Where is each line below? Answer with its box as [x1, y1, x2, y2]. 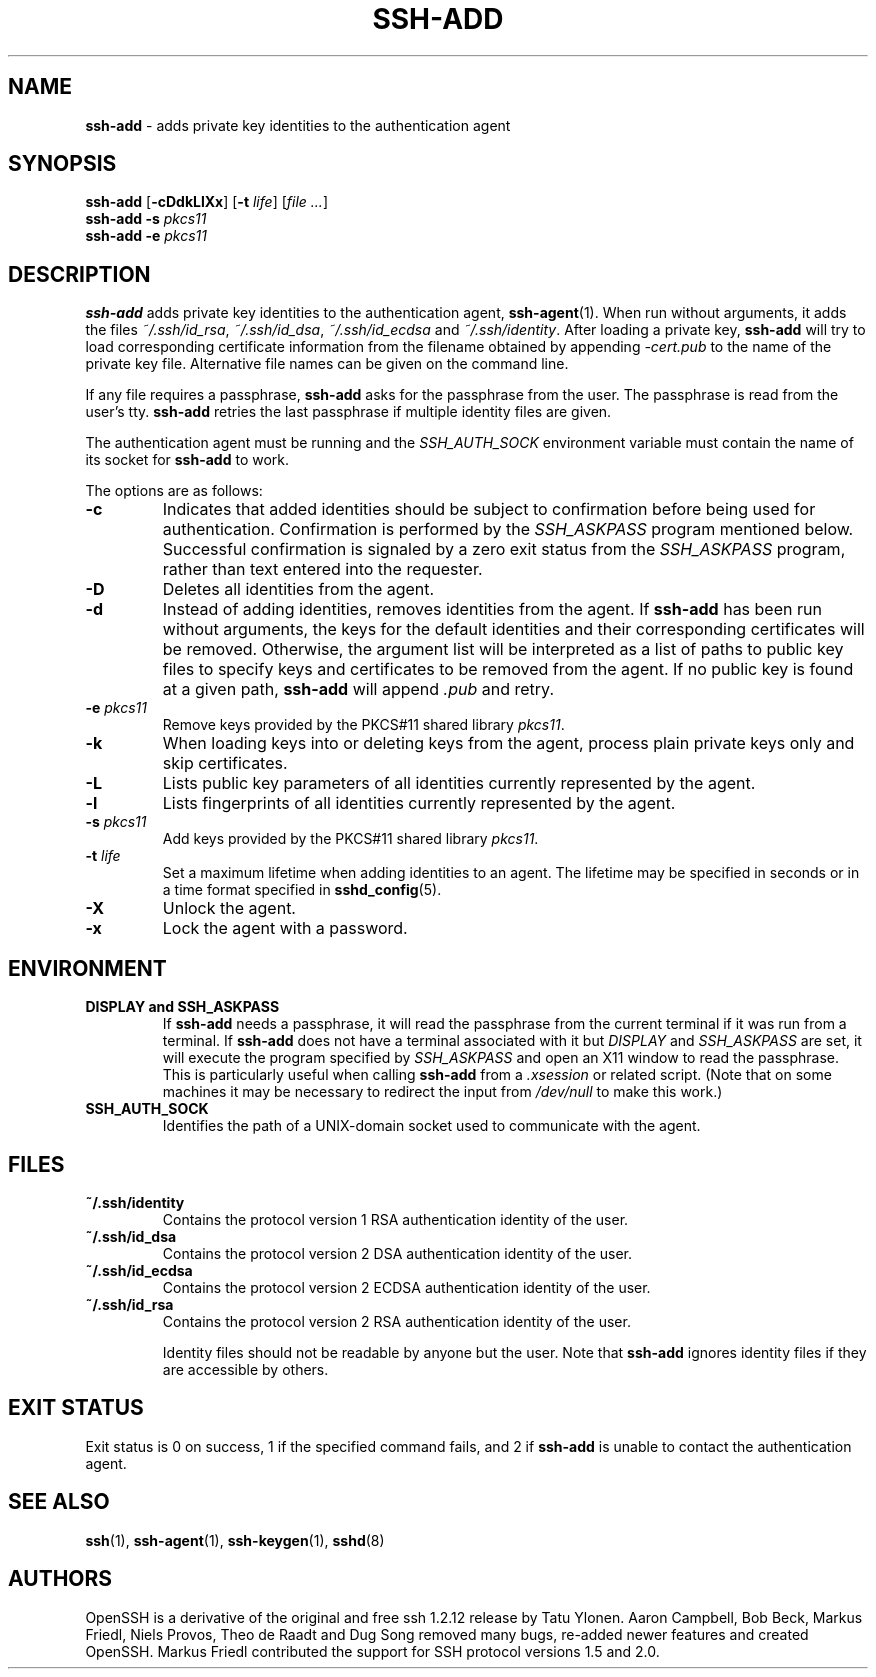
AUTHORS [8, 1566, 113, 1592]
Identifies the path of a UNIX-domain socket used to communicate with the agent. [162, 1117, 701, 1135]
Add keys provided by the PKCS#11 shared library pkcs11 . [162, 830, 539, 848]
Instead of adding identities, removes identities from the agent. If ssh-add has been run [162, 599, 822, 620]
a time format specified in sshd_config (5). [162, 881, 442, 899]
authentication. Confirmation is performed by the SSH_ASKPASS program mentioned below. [162, 519, 854, 540]
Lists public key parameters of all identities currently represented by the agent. [162, 773, 756, 794]
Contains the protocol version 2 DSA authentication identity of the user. [162, 1244, 633, 1262]
